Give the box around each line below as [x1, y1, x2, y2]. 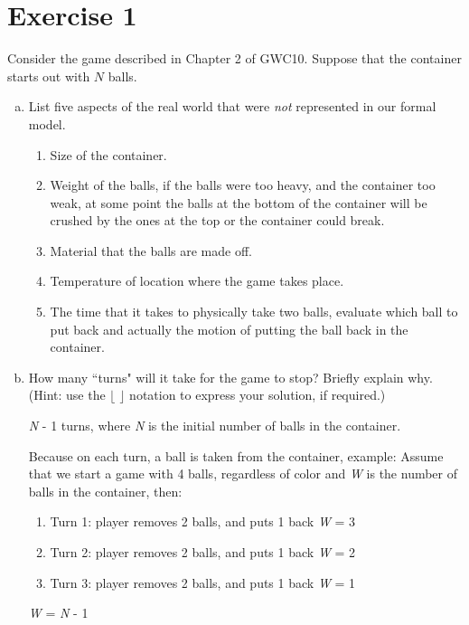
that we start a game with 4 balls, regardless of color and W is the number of [28, 464, 458, 483]
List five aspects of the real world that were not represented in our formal [28, 97, 436, 116]
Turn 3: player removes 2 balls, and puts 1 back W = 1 [50, 573, 356, 592]
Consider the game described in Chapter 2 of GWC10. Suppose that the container [7, 49, 462, 68]
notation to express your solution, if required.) [129, 385, 386, 404]
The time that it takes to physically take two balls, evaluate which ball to [50, 302, 458, 321]
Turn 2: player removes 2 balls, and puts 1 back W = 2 [50, 543, 356, 561]
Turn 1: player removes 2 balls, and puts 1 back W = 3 [50, 512, 356, 531]
